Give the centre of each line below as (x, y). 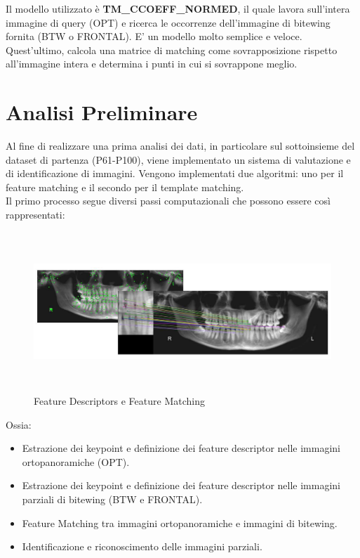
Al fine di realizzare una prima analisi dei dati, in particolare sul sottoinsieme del (180, 146)
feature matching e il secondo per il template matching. (125, 187)
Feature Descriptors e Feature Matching (119, 401)
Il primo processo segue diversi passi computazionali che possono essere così (168, 201)
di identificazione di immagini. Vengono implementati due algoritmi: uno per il (175, 173)
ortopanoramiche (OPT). (76, 461)
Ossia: (19, 424)
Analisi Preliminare (102, 112)
